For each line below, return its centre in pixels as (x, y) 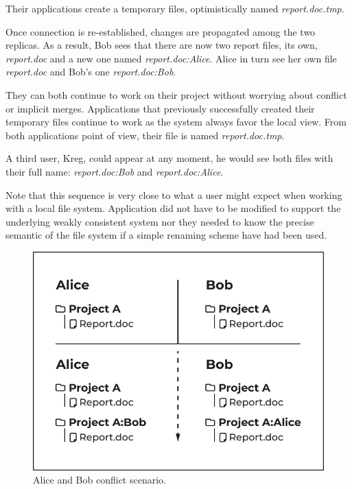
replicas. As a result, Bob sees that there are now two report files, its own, (162, 45)
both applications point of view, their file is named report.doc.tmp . (145, 135)
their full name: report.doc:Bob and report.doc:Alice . (115, 171)
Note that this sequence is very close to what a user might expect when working (174, 194)
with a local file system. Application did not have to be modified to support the (173, 208)
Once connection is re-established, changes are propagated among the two (161, 31)
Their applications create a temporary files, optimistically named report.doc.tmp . (175, 8)
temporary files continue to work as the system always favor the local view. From (176, 122)
